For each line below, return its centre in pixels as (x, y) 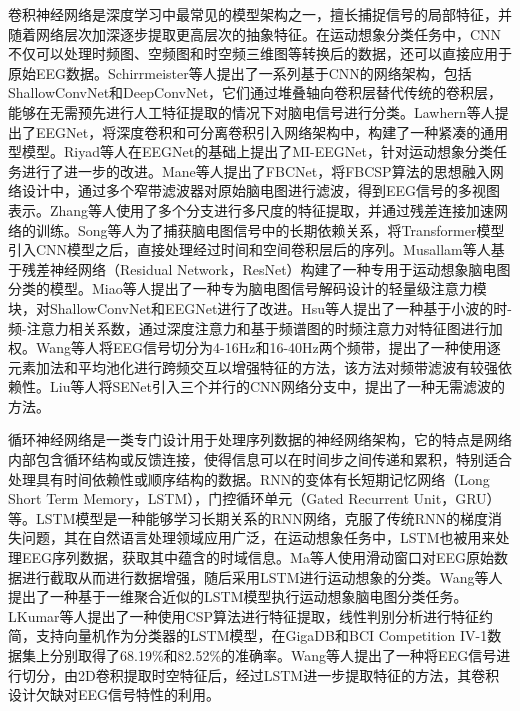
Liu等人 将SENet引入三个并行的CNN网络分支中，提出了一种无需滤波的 (277, 386)
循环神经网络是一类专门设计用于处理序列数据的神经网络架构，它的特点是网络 (260, 439)
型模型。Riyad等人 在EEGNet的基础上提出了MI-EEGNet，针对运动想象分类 (250, 151)
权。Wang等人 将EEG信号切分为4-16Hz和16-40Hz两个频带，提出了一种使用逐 (254, 347)
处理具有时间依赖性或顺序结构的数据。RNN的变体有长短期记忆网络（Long (249, 478)
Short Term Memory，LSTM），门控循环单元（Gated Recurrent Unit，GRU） (254, 498)
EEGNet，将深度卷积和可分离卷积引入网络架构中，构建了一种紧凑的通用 (272, 131)
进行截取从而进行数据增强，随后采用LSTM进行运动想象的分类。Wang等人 (262, 576)
